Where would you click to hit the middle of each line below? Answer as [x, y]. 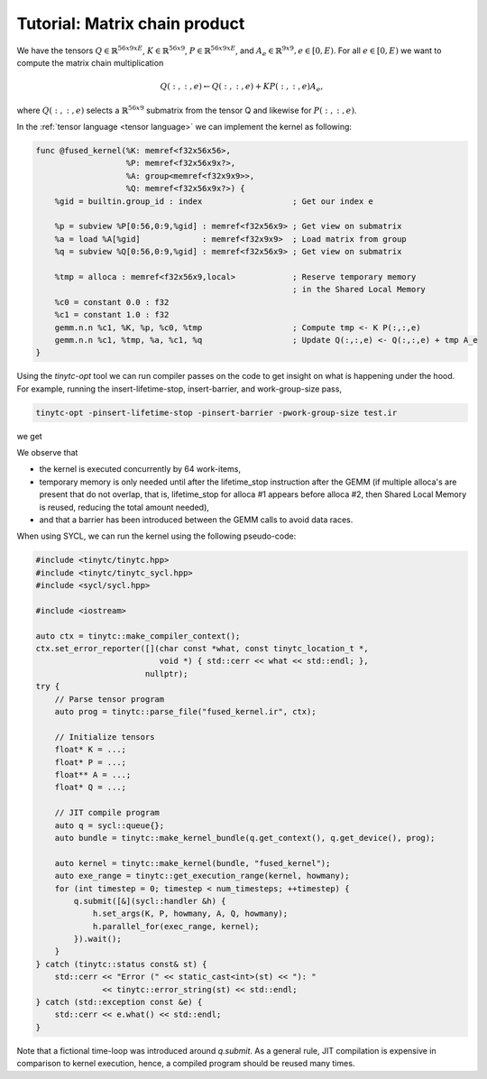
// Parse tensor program [110, 699]
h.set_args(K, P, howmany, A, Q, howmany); [190, 914]
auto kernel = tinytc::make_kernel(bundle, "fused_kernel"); [193, 863]
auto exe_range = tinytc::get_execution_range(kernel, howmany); [202, 876]
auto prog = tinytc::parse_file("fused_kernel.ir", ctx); [185, 712]
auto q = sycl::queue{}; [110, 825]
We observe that [47, 453]
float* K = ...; [90, 750]
